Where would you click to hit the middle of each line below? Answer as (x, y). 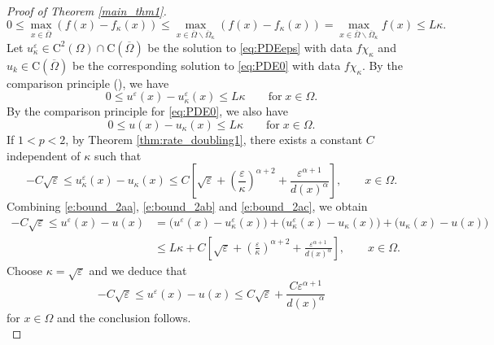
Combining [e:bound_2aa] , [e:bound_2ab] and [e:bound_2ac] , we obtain (187, 206)
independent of (44, 155)
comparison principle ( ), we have (88, 83)
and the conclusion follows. (124, 317)
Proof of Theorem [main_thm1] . (87, 11)
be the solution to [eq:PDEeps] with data (250, 47)
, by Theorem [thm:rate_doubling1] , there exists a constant (214, 139)
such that (118, 155)
